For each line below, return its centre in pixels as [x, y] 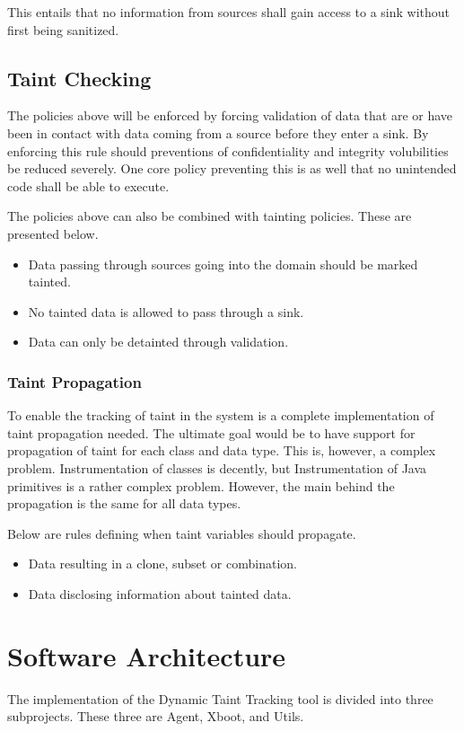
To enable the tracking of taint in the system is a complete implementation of [221, 415]
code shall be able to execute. [88, 185]
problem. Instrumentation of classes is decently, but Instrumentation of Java [217, 467]
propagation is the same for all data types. [124, 503]
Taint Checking [79, 78]
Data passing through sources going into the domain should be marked [223, 264]
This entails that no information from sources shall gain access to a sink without [229, 12]
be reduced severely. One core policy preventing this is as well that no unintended [232, 168]
